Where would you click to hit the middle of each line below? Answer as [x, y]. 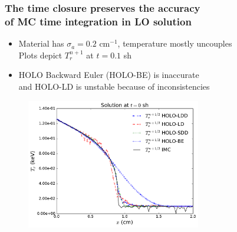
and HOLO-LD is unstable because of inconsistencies [114, 86]
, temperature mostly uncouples [175, 43]
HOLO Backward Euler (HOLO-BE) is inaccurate [109, 75]
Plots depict [40, 55]
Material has [41, 43]
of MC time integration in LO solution [98, 21]
